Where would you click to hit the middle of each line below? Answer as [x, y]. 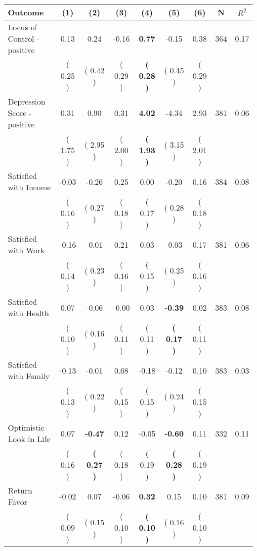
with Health [29, 313]
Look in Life [29, 439]
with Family [29, 376]
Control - [24, 38]
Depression [27, 101]
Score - [20, 113]
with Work [26, 250]
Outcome [26, 12]
